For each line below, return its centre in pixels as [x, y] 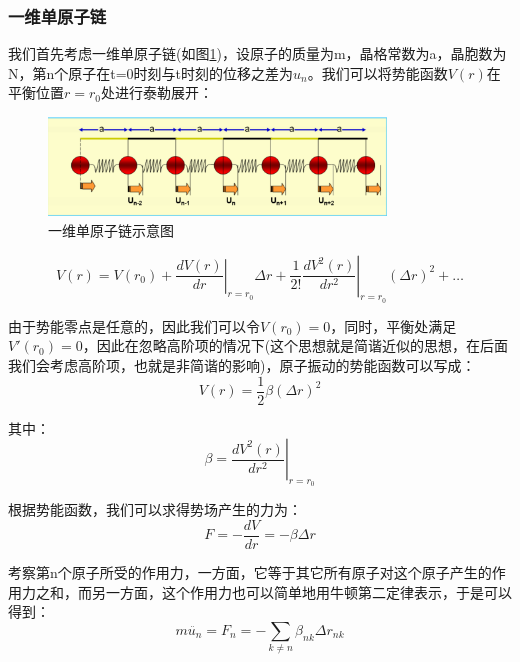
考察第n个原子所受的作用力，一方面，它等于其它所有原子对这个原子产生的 [250, 572]
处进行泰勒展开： [157, 92]
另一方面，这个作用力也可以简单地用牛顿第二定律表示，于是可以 [301, 591]
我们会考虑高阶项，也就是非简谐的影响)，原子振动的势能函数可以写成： [242, 364]
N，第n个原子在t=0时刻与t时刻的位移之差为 [151, 72]
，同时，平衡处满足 [393, 325]
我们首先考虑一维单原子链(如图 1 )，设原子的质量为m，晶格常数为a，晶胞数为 [257, 53]
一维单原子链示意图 [111, 229]
